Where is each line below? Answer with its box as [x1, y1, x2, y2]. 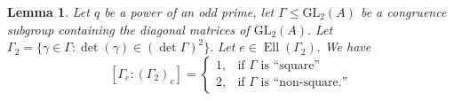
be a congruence [360, 3, 447, 20]
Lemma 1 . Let [7, 3, 90, 20]
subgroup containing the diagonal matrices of [7, 19, 250, 38]
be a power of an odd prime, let [104, 3, 275, 20]
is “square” [260, 59, 321, 73]
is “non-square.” [260, 76, 348, 89]
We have [324, 37, 371, 56]
